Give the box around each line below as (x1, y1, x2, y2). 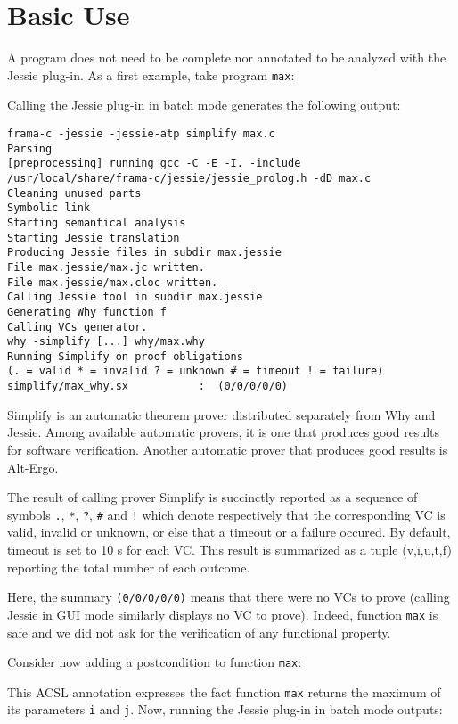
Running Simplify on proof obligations (7, 350, 243, 363)
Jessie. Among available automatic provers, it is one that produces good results (7, 423, 440, 441)
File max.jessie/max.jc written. (7, 260, 205, 274)
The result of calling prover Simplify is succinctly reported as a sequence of (7, 488, 418, 506)
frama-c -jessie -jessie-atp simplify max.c (7, 127, 275, 140)
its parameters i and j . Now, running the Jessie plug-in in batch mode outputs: (7, 700, 443, 719)
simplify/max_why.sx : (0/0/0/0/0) (7, 380, 288, 393)
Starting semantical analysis (7, 216, 186, 229)
